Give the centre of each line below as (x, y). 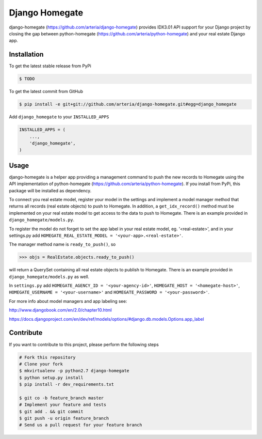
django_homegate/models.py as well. (49, 277)
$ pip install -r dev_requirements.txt (66, 384)
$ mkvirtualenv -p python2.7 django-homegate (74, 371)
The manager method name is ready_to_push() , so (62, 244)
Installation (26, 55)
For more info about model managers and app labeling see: (68, 301)
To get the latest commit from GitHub (46, 92)
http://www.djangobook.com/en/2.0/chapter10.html (60, 310)
